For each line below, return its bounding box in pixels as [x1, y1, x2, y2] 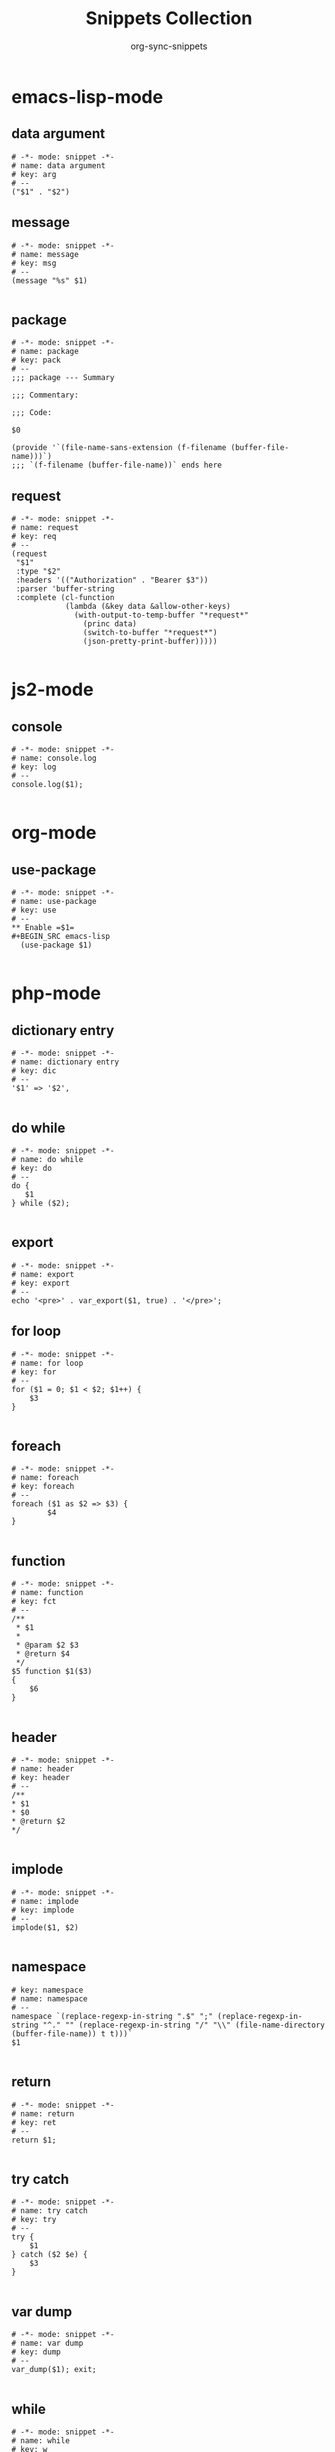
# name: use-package [11, 897, 98, 907]
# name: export [11, 1269, 75, 1279]
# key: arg [11, 169, 57, 179]
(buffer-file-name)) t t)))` [11, 2028, 133, 2039]
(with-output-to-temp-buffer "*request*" [74, 610, 249, 621]
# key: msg [11, 258, 57, 268]
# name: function [11, 1588, 84, 1598]
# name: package [11, 347, 79, 357]
